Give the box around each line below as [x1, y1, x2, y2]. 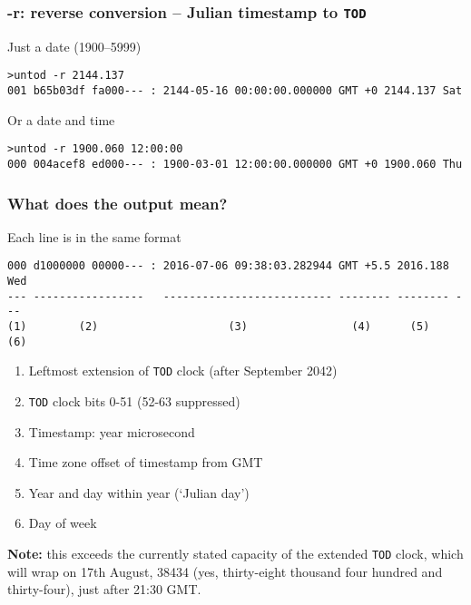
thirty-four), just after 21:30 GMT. [7, 580, 201, 599]
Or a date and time [7, 110, 115, 129]
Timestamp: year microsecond [28, 422, 195, 441]
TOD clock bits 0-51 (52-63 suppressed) [28, 392, 240, 410]
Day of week [28, 513, 97, 532]
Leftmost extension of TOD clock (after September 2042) [28, 361, 338, 380]
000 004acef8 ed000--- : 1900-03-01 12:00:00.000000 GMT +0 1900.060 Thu [7, 157, 463, 171]
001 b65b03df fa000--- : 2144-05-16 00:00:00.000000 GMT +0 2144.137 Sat [7, 84, 463, 98]
